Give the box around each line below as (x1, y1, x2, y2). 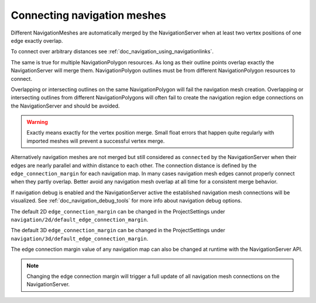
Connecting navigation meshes (11, 9, 166, 22)
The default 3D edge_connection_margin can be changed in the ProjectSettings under (11, 227, 225, 234)
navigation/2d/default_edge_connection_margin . (11, 216, 149, 223)
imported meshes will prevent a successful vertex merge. (26, 137, 165, 144)
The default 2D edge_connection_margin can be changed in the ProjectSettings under (11, 208, 225, 215)
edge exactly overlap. (11, 37, 63, 44)
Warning (26, 119, 48, 126)
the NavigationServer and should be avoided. (11, 102, 120, 109)
